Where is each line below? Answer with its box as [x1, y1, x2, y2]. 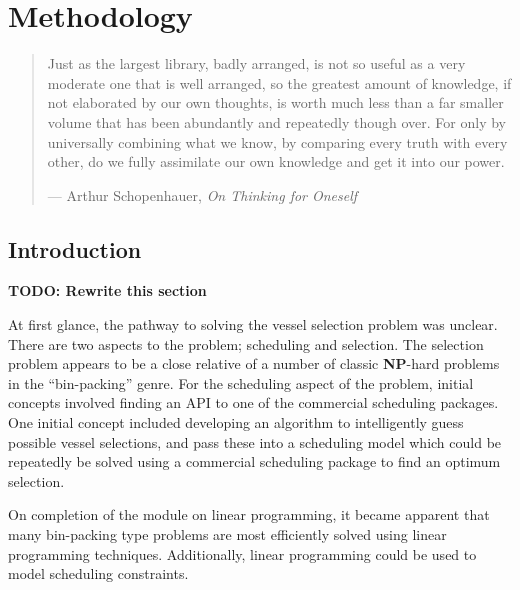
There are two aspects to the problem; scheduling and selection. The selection [8, 333, 484, 354]
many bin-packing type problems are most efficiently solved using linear [8, 524, 447, 545]
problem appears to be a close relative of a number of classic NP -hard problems [8, 353, 500, 374]
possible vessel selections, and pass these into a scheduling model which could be [8, 431, 502, 452]
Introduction [8, 233, 142, 264]
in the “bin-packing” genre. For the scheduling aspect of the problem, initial [8, 372, 474, 393]
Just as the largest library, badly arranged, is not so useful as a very [47, 53, 466, 74]
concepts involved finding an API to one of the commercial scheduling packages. [8, 392, 499, 413]
